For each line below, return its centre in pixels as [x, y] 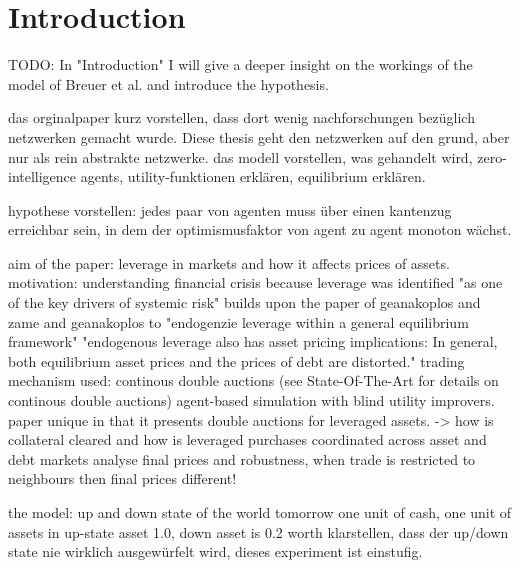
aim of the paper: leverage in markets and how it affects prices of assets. [229, 262]
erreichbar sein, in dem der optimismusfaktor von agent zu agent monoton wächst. [260, 229]
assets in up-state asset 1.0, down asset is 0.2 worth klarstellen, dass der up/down [258, 531]
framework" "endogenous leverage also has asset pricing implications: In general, [253, 341]
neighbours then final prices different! [122, 478]
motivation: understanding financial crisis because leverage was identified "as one [255, 282]
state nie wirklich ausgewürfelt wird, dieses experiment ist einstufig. [215, 551]
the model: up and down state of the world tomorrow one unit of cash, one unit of [260, 512]
